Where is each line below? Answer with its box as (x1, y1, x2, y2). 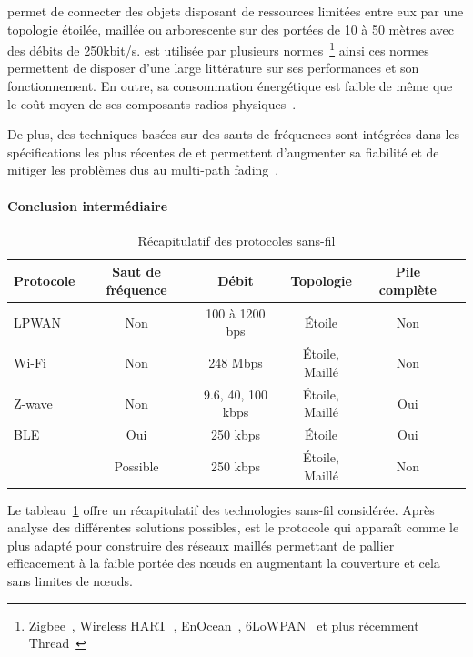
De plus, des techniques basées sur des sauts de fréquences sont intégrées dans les (7, 125, 460, 144)
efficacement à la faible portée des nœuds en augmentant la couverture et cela (7, 553, 440, 572)
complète (378, 279, 437, 298)
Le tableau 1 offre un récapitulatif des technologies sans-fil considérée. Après (7, 500, 435, 519)
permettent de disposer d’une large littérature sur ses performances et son (7, 58, 419, 77)
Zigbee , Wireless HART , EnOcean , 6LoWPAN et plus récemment (28, 615, 419, 634)
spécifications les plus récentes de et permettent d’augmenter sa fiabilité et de (7, 142, 439, 161)
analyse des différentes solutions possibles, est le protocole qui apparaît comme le (7, 518, 459, 537)
